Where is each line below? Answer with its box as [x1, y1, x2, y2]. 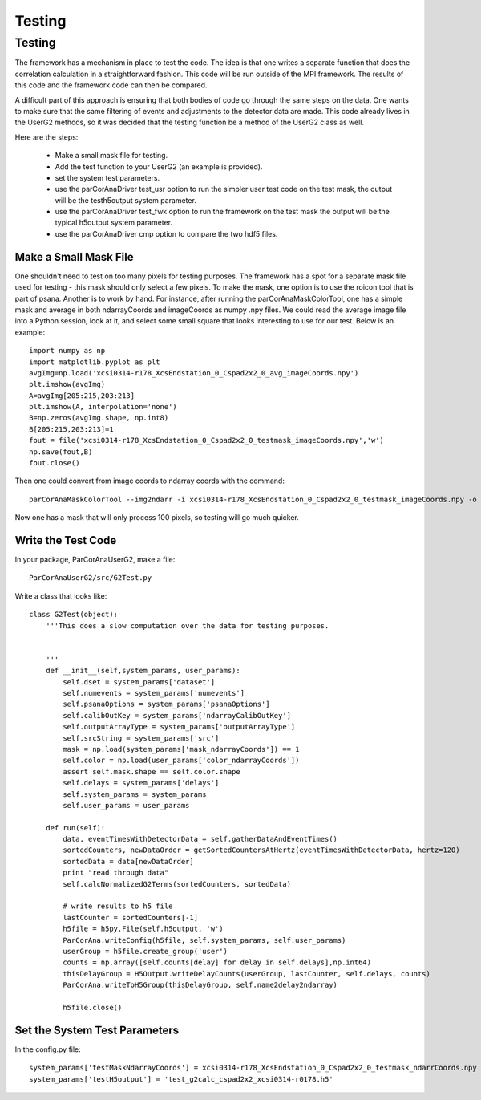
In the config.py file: [14, 1044, 82, 1054]
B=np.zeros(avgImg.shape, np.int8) [29, 413, 169, 423]
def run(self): [45, 823, 106, 832]
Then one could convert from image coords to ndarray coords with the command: [14, 476, 285, 485]
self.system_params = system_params [63, 789, 208, 798]
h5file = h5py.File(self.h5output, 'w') [63, 924, 224, 934]
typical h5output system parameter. [55, 217, 172, 228]
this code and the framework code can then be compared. [14, 80, 208, 90]
